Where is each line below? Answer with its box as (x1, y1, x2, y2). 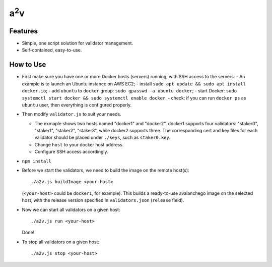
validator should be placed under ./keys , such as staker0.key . (34, 134, 171, 141)
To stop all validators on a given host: (22, 239, 99, 245)
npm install (22, 158, 51, 164)
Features (9, 27, 38, 35)
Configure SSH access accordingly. (34, 149, 108, 155)
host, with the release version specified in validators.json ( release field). (22, 197, 184, 203)
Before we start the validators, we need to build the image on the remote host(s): (22, 167, 189, 174)
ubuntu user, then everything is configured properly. (22, 101, 132, 108)
